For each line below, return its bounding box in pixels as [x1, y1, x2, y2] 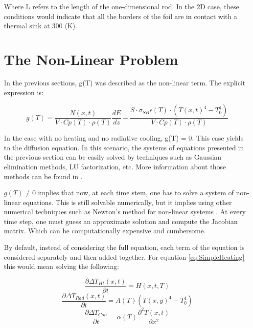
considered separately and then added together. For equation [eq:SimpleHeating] [4, 251, 245, 262]
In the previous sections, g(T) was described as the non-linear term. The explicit [4, 77, 246, 87]
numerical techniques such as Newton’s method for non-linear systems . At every [4, 206, 246, 217]
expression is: [4, 87, 44, 97]
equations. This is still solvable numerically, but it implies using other [23, 197, 232, 207]
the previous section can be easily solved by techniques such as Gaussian [4, 152, 222, 162]
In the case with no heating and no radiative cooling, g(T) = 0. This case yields [4, 133, 244, 143]
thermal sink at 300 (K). [4, 20, 77, 31]
